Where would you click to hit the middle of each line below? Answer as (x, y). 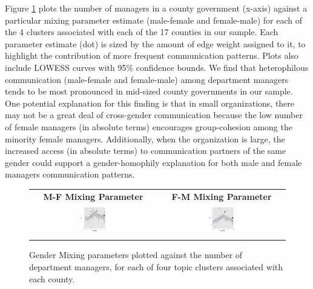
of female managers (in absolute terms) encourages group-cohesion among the (149, 126)
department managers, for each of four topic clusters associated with (156, 266)
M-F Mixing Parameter (93, 196)
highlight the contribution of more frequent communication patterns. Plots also (152, 55)
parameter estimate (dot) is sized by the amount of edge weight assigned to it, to (155, 43)
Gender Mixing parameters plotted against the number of (136, 255)
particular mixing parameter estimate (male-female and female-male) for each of (154, 20)
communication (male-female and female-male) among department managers (147, 79)
